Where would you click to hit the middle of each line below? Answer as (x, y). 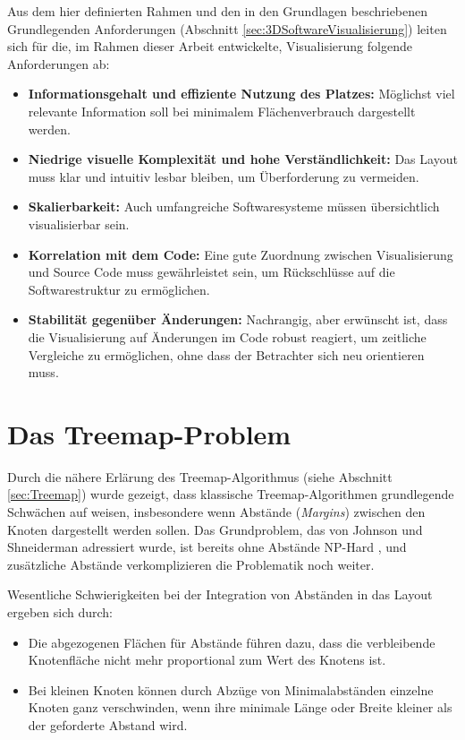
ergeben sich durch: (60, 611)
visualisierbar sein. (79, 224)
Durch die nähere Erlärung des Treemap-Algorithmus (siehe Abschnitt (200, 476)
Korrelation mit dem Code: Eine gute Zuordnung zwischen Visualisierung (241, 254)
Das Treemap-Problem (149, 433)
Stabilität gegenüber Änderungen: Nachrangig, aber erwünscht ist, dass (238, 319)
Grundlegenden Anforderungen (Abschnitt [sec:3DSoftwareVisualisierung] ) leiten (227, 28)
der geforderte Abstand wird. (108, 724)
